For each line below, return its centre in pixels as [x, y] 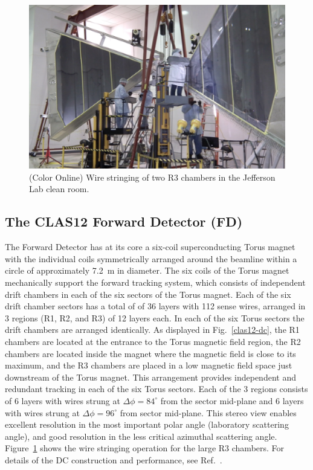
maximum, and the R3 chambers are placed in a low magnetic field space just [149, 365]
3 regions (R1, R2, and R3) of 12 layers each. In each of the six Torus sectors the [155, 317]
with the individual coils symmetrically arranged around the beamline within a [151, 258]
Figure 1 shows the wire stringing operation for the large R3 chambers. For [145, 448]
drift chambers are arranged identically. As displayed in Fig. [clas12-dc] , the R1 [152, 330]
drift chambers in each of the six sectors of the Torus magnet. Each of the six [148, 294]
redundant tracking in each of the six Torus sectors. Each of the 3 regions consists [156, 389]
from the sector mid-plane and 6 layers [232, 400]
